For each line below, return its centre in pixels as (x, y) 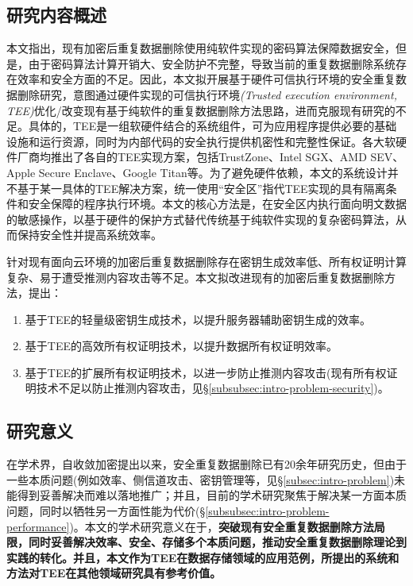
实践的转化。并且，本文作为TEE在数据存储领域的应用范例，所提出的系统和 (203, 557)
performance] (38, 526)
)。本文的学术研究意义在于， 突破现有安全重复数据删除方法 (222, 526)
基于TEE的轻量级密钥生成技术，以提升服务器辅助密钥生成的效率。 (198, 319)
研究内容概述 (56, 15)
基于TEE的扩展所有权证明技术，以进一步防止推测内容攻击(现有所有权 (206, 372)
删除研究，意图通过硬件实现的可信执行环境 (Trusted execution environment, (207, 94)
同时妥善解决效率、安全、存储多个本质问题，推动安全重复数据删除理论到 (217, 542)
